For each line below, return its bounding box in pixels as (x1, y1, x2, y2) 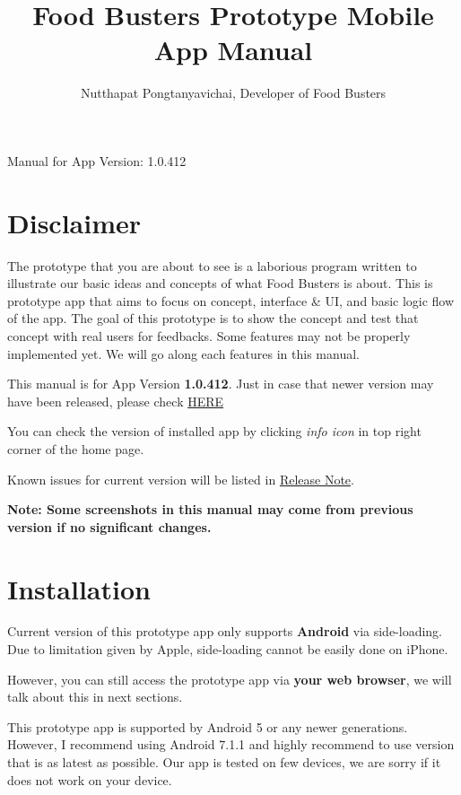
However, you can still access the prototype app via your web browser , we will (7, 669, 452, 688)
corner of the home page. (7, 439, 144, 458)
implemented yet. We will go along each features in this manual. (7, 344, 360, 363)
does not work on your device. (7, 770, 172, 789)
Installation (7, 570, 151, 607)
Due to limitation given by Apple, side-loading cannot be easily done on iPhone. (7, 640, 448, 659)
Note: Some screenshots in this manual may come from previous (7, 500, 413, 519)
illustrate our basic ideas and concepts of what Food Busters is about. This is (7, 274, 433, 293)
